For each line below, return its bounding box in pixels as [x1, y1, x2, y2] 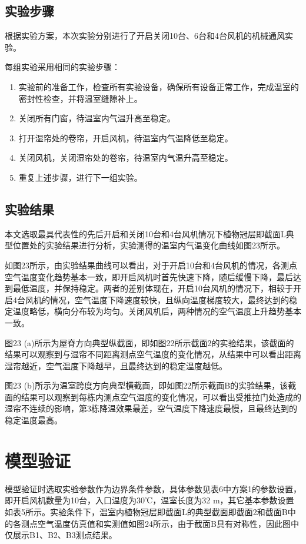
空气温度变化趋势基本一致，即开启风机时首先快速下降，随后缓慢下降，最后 [5, 270, 293, 283]
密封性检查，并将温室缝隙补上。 [18, 92, 142, 104]
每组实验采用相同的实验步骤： [5, 61, 120, 73]
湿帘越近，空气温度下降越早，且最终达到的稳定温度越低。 [5, 359, 227, 371]
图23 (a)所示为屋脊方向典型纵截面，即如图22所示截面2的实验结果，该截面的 [5, 336, 294, 349]
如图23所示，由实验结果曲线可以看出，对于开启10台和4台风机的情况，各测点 [5, 258, 297, 271]
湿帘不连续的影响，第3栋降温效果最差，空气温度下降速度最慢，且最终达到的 [5, 402, 297, 414]
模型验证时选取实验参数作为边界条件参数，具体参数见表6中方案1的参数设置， [5, 482, 301, 495]
